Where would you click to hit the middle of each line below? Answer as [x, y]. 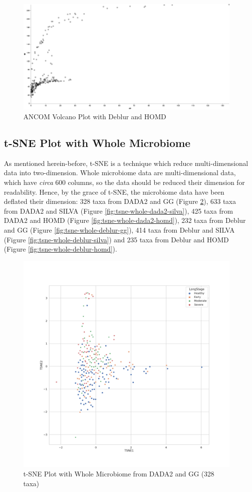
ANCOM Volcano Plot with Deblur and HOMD [95, 116]
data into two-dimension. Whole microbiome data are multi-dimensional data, [120, 173]
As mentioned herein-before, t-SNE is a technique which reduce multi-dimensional [126, 163]
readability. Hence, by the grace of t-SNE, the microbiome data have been [114, 191]
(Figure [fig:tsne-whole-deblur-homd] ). [61, 249]
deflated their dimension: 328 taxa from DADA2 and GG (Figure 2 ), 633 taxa [120, 201]
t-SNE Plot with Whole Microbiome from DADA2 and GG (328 [119, 474]
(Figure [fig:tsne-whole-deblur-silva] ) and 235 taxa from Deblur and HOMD [117, 239]
